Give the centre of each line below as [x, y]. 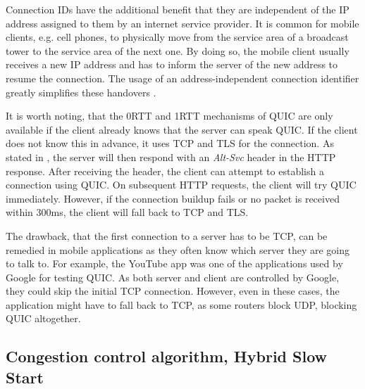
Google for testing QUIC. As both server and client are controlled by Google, [173, 277]
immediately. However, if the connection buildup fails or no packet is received [173, 198]
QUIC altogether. [43, 318]
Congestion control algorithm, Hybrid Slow [167, 356]
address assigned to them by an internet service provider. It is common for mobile [182, 23]
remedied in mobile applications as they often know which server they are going [178, 249]
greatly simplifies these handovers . [81, 92]
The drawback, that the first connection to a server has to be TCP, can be [167, 235]
